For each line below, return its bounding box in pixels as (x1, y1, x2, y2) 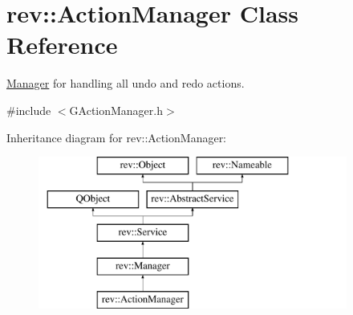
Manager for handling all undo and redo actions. (6, 75, 245, 92)
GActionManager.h (69, 101, 164, 118)
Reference (6, 28, 118, 61)
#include (6, 101, 51, 118)
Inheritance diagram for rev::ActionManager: (6, 129, 227, 145)
